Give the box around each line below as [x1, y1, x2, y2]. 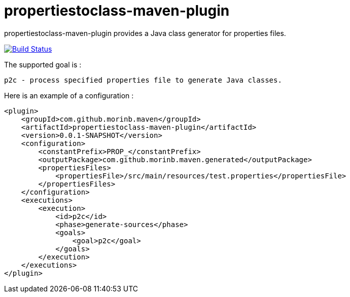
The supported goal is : [4, 60, 82, 69]
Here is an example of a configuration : [4, 91, 134, 100]
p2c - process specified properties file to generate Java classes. [4, 76, 282, 84]
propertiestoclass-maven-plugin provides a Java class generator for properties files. [4, 28, 286, 38]
